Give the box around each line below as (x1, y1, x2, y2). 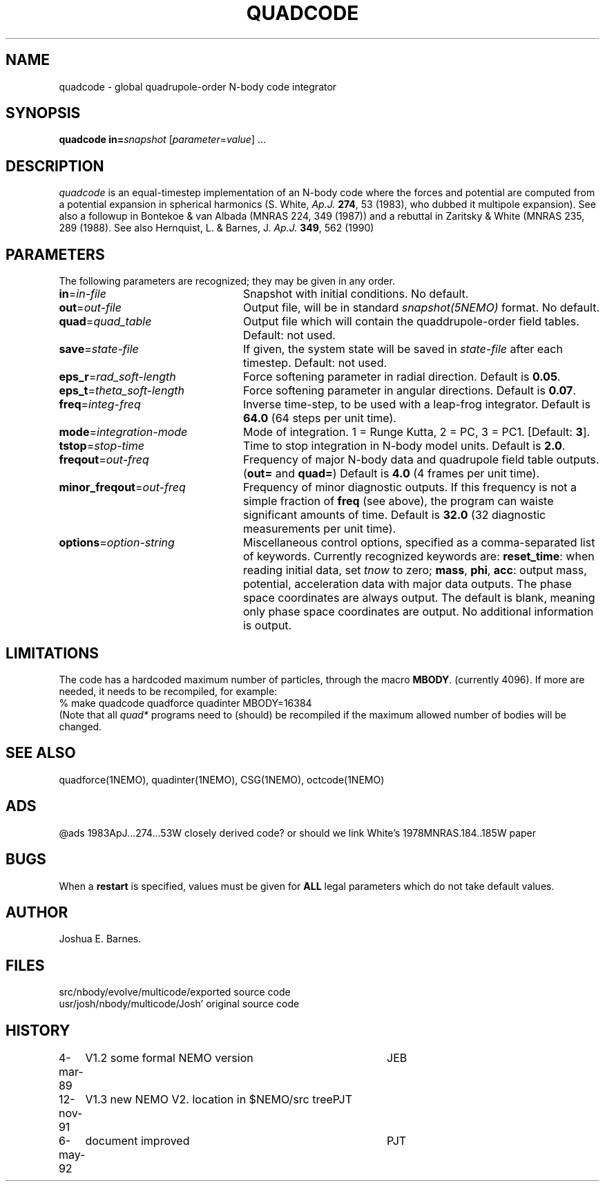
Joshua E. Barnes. (59, 933, 142, 945)
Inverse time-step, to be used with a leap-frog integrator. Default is (242, 397, 590, 412)
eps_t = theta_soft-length (59, 383, 185, 398)
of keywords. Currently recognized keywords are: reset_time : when (242, 549, 595, 564)
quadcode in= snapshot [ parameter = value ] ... (59, 133, 267, 146)
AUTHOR (6, 903, 68, 921)
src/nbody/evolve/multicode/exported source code (59, 986, 291, 998)
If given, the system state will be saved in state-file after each (242, 342, 563, 357)
